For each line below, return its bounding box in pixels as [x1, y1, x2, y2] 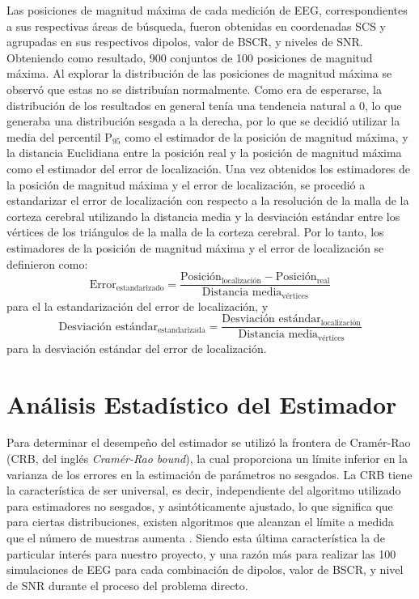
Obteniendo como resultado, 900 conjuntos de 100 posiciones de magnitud [6, 49, 373, 66]
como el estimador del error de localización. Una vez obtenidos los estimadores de [6, 159, 411, 176]
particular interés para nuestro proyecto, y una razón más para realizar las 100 [6, 545, 396, 562]
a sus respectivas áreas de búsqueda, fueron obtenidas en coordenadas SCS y [6, 17, 386, 34]
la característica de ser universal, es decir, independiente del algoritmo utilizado [6, 482, 401, 499]
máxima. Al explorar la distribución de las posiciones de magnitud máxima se [6, 65, 392, 82]
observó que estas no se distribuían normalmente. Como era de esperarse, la [6, 80, 382, 97]
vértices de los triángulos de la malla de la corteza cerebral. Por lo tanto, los [6, 223, 384, 240]
